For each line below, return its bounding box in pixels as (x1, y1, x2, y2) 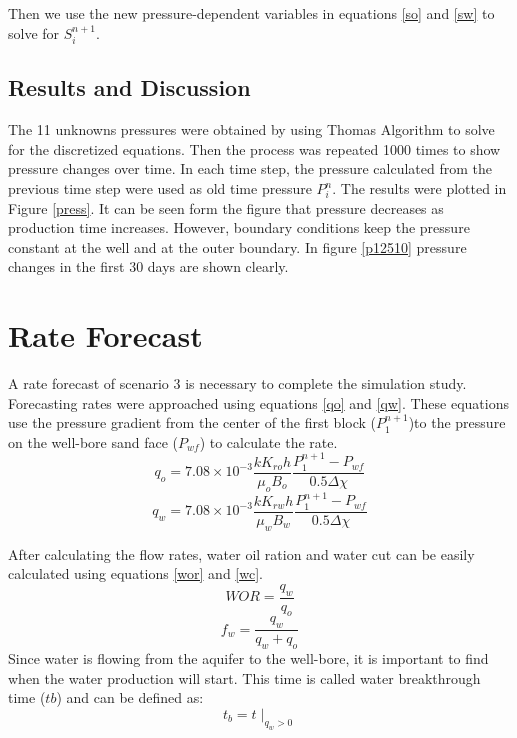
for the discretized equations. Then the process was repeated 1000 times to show (8, 138, 501, 159)
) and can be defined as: (56, 687, 204, 708)
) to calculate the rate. (199, 431, 338, 452)
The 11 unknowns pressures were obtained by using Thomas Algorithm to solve (8, 119, 495, 140)
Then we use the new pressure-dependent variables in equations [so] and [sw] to (8, 3, 495, 23)
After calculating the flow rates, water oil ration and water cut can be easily (8, 543, 475, 564)
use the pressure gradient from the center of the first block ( (8, 412, 377, 433)
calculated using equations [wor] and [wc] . (8, 563, 263, 584)
